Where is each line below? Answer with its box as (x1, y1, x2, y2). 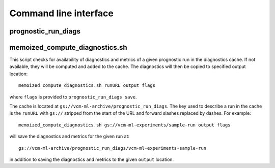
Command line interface (9, 8, 114, 19)
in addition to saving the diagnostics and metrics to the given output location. (9, 156, 174, 162)
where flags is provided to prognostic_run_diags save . (9, 94, 137, 100)
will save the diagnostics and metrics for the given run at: (9, 133, 130, 140)
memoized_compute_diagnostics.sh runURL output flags (18, 83, 155, 88)
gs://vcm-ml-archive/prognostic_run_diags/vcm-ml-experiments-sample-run (18, 145, 207, 151)
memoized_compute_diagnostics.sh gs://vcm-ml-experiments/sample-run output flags (18, 122, 231, 128)
